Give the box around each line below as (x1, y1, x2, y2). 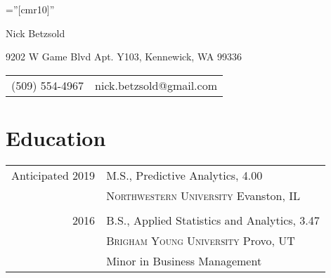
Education (6, 123, 106, 152)
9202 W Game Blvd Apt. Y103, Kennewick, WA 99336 (6, 49, 242, 64)
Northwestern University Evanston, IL (106, 187, 301, 204)
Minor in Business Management (106, 252, 262, 269)
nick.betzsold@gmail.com (95, 77, 217, 93)
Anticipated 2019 (11, 166, 96, 183)
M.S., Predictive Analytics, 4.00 (106, 166, 263, 183)
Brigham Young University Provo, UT (106, 232, 295, 249)
